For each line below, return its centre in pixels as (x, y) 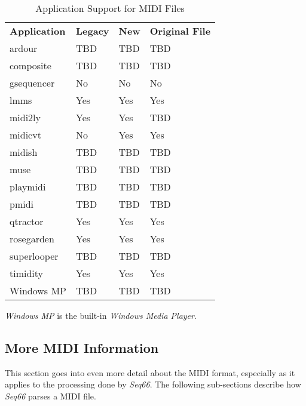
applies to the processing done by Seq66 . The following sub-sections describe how (153, 384)
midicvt (25, 135)
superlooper (34, 256)
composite (30, 65)
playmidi (28, 187)
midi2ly (25, 117)
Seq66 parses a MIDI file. (51, 396)
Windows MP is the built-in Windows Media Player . (101, 315)
